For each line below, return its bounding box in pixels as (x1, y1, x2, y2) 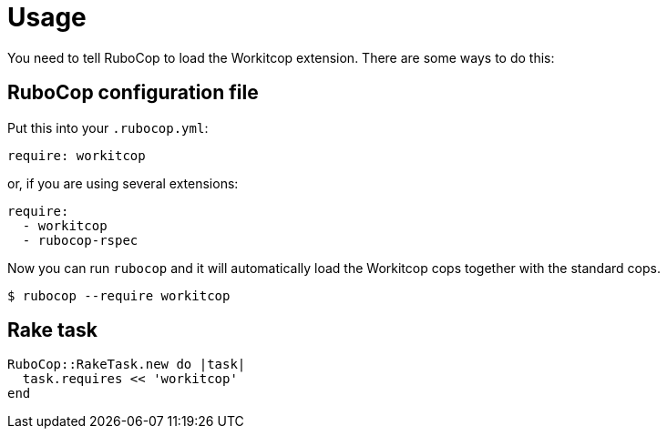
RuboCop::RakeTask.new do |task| (7, 357, 246, 372)
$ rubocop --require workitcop (7, 288, 231, 303)
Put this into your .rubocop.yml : (7, 119, 209, 136)
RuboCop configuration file (7, 81, 259, 105)
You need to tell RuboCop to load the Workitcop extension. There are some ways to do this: (7, 49, 555, 66)
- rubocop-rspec (22, 232, 139, 248)
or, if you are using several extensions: (7, 175, 239, 191)
